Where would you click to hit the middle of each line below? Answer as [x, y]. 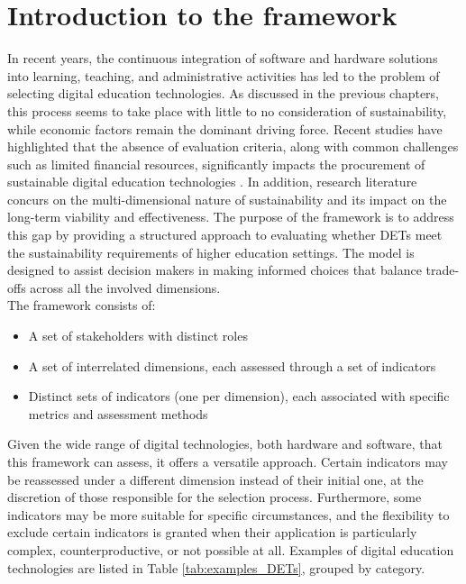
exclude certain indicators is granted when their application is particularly [212, 532]
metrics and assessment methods [118, 413]
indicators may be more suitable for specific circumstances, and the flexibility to [228, 514]
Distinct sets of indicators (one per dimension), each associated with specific [239, 396]
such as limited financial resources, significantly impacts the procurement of [216, 164]
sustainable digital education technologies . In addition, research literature [212, 182]
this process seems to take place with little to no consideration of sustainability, [227, 110]
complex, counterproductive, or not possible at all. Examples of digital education [231, 549]
